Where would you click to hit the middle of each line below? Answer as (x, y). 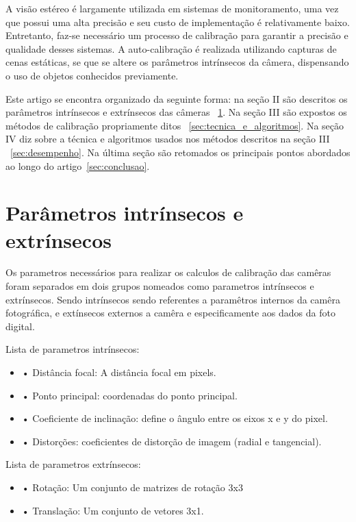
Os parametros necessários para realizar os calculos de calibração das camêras (168, 272)
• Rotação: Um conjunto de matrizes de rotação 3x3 (132, 487)
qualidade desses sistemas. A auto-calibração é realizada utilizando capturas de (171, 48)
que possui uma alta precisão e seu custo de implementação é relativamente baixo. (178, 22)
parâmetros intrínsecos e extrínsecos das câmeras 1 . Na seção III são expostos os (176, 112)
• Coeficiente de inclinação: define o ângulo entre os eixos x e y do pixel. (175, 418)
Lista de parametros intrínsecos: (73, 349)
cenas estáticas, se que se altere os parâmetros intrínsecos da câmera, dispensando (177, 62)
